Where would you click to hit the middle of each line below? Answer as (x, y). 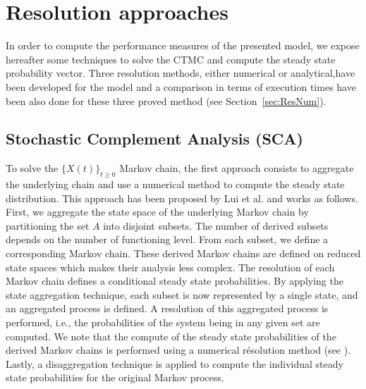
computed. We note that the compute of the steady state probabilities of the (171, 336)
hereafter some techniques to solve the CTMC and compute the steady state (171, 59)
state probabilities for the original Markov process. (115, 377)
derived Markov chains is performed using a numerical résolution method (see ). (178, 350)
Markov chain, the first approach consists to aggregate (237, 168)
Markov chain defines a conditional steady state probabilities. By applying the (175, 281)
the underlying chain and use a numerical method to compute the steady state (175, 184)
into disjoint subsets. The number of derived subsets (216, 225)
